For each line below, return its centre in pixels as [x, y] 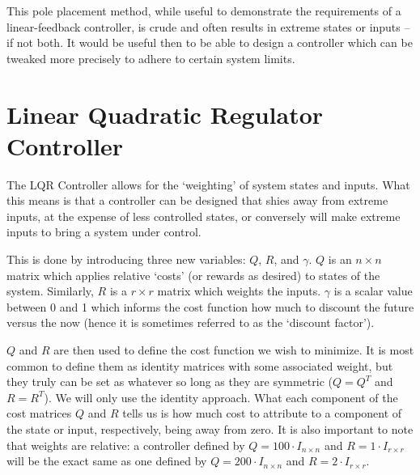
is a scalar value [373, 291]
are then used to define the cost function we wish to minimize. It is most [234, 350]
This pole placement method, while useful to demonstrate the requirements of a [204, 11]
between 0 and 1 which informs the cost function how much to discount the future [210, 306]
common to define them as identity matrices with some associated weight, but [200, 365]
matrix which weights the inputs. [239, 291]
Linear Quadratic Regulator [165, 114]
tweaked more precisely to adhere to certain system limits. [151, 58]
